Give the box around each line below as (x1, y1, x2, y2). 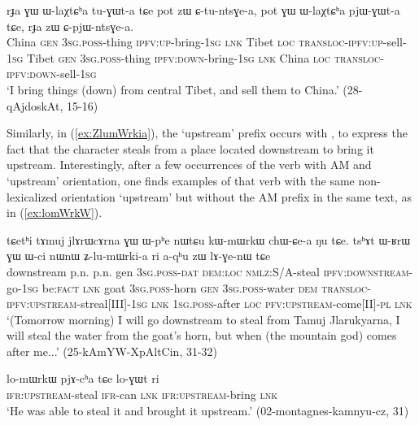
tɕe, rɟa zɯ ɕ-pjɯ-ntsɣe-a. (7, 17, 134, 34)
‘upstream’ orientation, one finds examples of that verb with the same (7, 171, 355, 189)
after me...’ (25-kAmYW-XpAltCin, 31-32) (7, 342, 218, 359)
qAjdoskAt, (7, 97, 63, 114)
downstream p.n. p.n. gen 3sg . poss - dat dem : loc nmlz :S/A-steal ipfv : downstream (7, 262, 409, 280)
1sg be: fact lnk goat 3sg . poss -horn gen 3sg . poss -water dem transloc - (21, 279, 372, 296)
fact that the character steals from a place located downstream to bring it (7, 140, 374, 157)
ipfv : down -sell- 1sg (7, 65, 97, 82)
